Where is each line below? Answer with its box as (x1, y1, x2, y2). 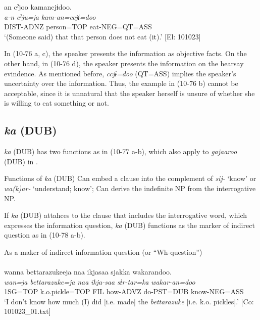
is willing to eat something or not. (4, 98, 109, 108)
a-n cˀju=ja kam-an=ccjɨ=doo (4, 11, 96, 22)
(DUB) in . (4, 156, 38, 166)
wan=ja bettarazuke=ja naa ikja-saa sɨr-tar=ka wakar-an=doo (4, 276, 195, 287)
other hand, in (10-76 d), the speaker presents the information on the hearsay (4, 58, 244, 68)
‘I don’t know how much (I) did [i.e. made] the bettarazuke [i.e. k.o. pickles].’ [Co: (4, 296, 254, 306)
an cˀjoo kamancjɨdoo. (4, 2, 72, 12)
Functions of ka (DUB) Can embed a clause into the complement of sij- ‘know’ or (4, 173, 256, 184)
